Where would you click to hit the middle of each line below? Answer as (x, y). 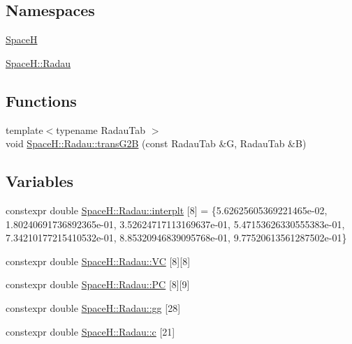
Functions (41, 100)
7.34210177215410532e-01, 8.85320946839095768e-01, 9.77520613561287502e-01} (176, 238)
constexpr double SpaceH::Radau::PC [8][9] (98, 284)
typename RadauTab (101, 129)
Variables (40, 181)
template (24, 129)
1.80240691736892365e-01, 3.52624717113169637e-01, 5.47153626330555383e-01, (175, 224)
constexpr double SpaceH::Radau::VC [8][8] (98, 261)
